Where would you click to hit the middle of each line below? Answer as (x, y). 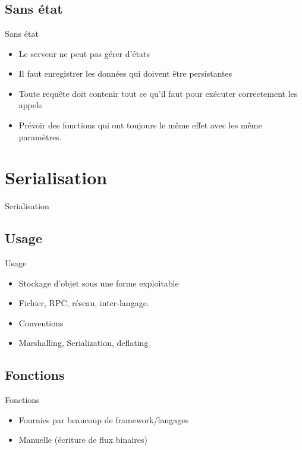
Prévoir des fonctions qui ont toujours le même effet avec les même (140, 125)
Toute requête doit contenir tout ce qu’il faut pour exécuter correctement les (158, 93)
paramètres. (40, 136)
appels (30, 105)
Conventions (41, 322)
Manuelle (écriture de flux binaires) (83, 440)
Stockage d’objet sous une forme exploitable (99, 283)
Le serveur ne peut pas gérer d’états (84, 53)
